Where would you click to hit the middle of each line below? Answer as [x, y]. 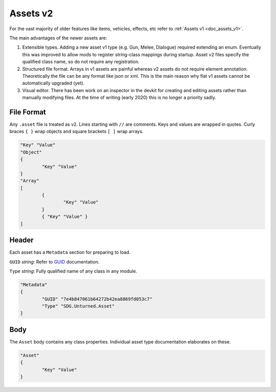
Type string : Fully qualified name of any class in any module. [73, 271]
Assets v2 [31, 13]
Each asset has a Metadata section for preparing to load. [70, 252]
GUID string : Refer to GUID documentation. [54, 262]
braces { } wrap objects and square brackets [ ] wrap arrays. [76, 132]
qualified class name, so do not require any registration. [81, 62]
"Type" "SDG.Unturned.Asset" [78, 306]
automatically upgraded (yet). [53, 83]
